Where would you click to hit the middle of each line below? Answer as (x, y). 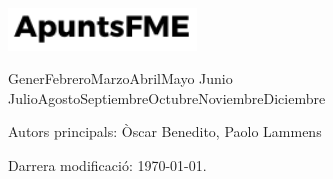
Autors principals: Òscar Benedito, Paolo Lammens (165, 131)
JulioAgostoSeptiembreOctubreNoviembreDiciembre (167, 97)
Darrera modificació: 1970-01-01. (107, 164)
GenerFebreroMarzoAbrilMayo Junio (120, 78)
